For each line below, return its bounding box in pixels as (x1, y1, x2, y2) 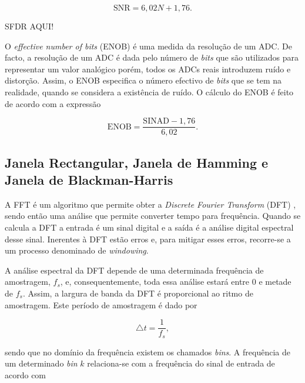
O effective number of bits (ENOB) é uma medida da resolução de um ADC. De (5, 39, 292, 52)
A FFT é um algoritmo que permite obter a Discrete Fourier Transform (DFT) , (5, 198, 296, 210)
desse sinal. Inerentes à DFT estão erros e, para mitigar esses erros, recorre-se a (5, 232, 291, 245)
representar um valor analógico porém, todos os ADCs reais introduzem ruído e (5, 62, 291, 75)
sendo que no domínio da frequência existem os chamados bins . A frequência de (5, 345, 290, 358)
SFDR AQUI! (5, 20, 54, 32)
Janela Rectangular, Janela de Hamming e (5, 153, 269, 171)
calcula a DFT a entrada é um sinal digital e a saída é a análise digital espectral (5, 221, 294, 233)
